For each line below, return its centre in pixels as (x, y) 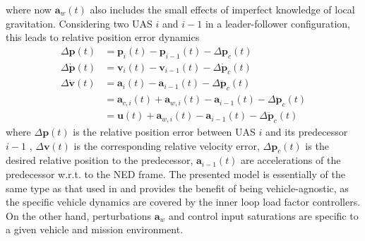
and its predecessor (307, 131)
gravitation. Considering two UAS (79, 23)
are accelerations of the (291, 160)
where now (29, 9)
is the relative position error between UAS (164, 131)
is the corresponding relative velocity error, (167, 145)
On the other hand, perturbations (78, 215)
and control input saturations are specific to (263, 215)
